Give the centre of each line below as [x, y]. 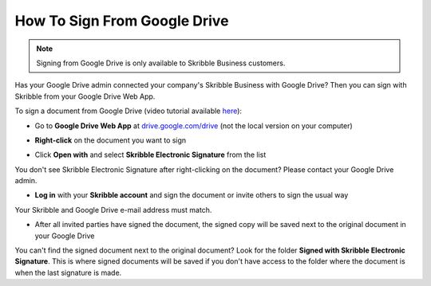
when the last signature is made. [68, 272]
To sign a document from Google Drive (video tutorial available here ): [129, 111]
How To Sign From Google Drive [122, 21]
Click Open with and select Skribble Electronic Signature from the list [150, 155]
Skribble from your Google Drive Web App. [85, 96]
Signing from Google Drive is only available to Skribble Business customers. [161, 63]
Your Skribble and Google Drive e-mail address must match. [113, 210]
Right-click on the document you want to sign [111, 140]
